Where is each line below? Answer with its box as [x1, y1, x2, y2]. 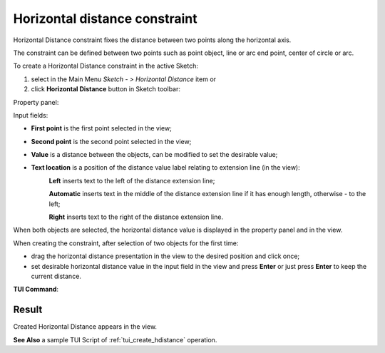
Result [13, 304, 43, 316]
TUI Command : [13, 285, 59, 294]
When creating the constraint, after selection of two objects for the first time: [13, 239, 239, 247]
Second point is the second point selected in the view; [31, 137, 192, 145]
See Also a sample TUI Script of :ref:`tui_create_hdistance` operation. [13, 335, 217, 344]
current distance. [31, 272, 82, 280]
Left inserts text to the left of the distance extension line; [48, 176, 215, 185]
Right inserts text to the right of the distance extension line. [48, 213, 224, 221]
